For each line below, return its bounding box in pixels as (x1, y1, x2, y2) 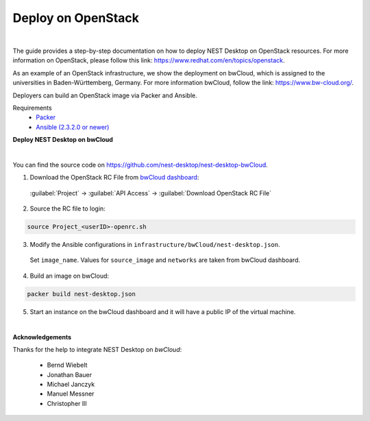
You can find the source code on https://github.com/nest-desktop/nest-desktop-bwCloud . (12, 160, 269, 169)
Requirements (12, 104, 52, 112)
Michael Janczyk (47, 381, 95, 389)
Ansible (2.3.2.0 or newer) (36, 123, 110, 131)
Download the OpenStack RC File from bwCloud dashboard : (29, 173, 199, 182)
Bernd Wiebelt (47, 361, 88, 370)
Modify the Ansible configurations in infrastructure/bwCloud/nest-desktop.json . (29, 240, 280, 248)
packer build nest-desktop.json (27, 290, 136, 298)
